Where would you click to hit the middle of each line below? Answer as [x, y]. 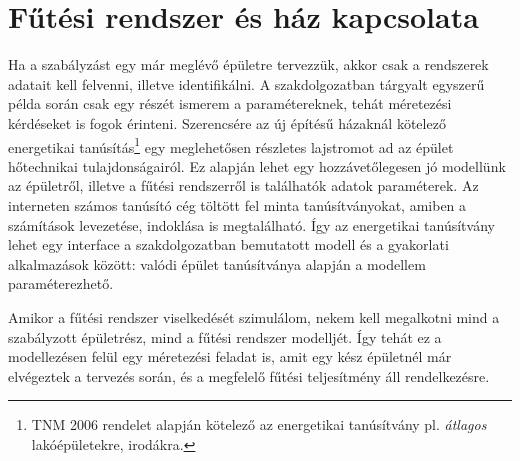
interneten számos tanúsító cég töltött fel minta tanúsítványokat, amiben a [237, 204]
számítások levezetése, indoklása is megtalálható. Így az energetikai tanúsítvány [251, 224]
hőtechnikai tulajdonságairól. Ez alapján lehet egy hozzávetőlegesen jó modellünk [257, 165]
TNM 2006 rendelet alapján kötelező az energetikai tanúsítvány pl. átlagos [259, 424]
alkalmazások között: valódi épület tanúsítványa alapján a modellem [217, 263]
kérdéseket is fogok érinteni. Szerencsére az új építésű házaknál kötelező [227, 122]
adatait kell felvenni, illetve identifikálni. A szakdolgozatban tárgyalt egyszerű [246, 83]
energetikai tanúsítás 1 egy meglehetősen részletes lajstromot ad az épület [231, 145]
